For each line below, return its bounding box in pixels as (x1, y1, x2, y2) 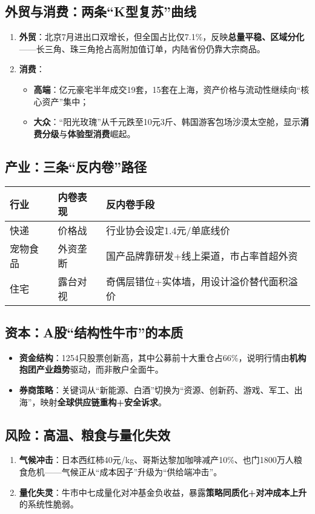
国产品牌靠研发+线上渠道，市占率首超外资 (105, 248, 298, 263)
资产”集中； (42, 95, 89, 107)
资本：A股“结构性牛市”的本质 (5, 322, 184, 341)
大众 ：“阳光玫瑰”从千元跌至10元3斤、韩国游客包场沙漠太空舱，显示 (33, 115, 300, 128)
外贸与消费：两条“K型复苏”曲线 (5, 2, 196, 21)
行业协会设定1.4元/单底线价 (105, 223, 230, 237)
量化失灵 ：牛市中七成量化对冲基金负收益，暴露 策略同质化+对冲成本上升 (19, 485, 307, 498)
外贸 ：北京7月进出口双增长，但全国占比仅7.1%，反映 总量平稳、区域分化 (19, 30, 305, 43)
